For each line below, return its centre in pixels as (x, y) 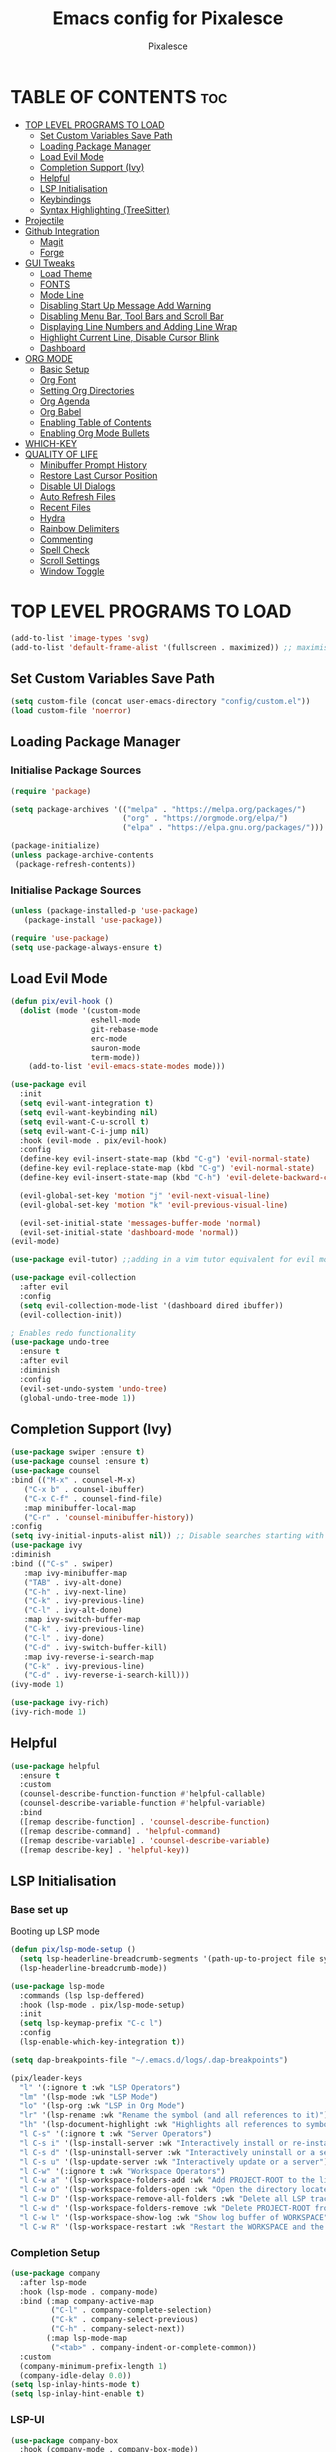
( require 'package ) (51, 791)
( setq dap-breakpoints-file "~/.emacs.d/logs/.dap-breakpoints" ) (149, 2060)
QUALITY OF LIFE (61, 454)
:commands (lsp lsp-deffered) (82, 1995)
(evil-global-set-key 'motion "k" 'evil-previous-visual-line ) (153, 1205)
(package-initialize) (55, 846)
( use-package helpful (55, 1766)
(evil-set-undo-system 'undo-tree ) (93, 1388)
